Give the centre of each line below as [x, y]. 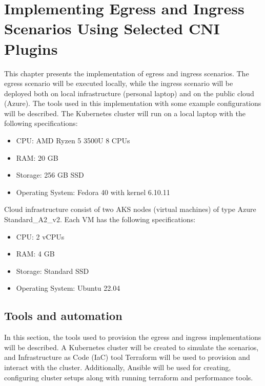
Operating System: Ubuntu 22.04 [68, 288]
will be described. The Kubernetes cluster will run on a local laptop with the [125, 113]
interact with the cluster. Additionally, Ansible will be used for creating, [118, 367]
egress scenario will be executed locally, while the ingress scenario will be [119, 83]
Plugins [31, 48]
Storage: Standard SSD [53, 271]
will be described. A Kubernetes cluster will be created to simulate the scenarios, [131, 347]
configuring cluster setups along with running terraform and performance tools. [129, 377]
